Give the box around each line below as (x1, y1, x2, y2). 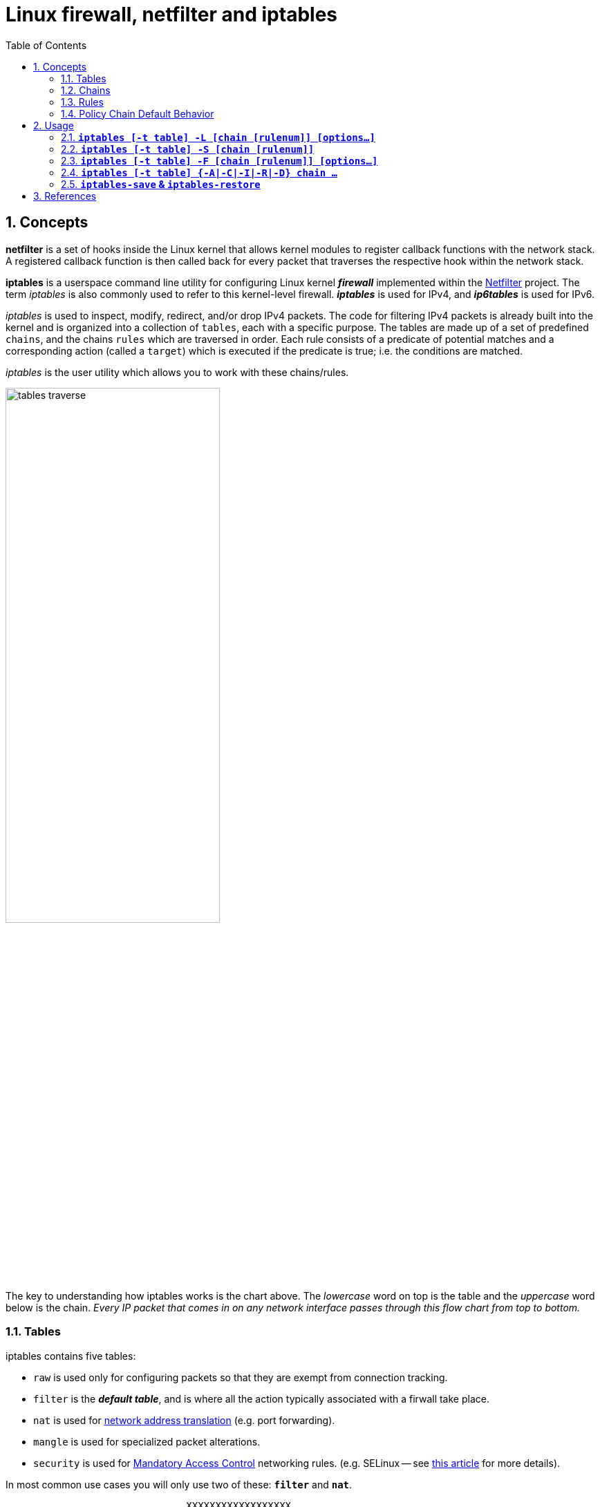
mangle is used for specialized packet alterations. (33, 1435, 261, 1448)
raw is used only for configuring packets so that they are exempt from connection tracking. (33, 1371, 448, 1383)
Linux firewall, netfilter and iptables (6, 3, 337, 26)
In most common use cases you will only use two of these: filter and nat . (6, 1478, 353, 1490)
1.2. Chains (61, 84, 111, 96)
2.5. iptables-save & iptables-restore (61, 178, 261, 190)
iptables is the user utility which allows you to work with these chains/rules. (6, 366, 349, 378)
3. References (33, 189, 97, 202)
